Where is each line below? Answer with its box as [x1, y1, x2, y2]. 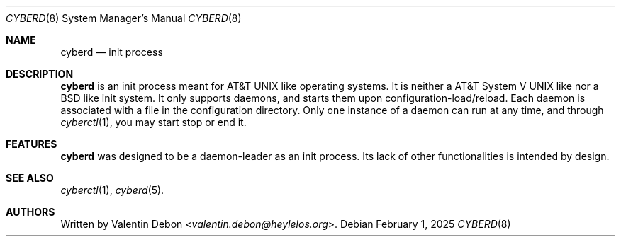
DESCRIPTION [6, 68, 74, 80]
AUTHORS [6, 206, 55, 218]
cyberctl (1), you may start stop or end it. [60, 116, 247, 128]
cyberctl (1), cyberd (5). [60, 184, 164, 196]
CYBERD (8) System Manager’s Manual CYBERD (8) [6, 12, 242, 24]
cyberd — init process [60, 46, 163, 58]
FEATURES [6, 138, 57, 150]
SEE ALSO [6, 172, 54, 184]
